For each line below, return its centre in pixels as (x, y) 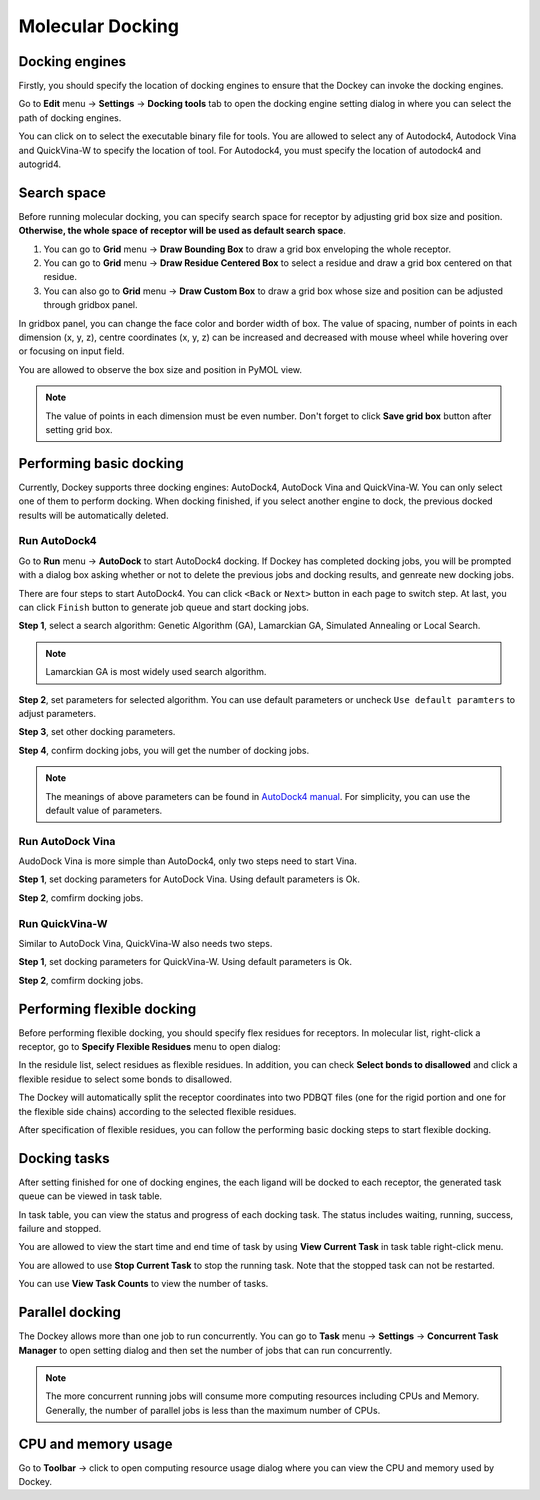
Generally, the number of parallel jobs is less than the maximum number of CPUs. (213, 1410)
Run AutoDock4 (57, 541)
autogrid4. (40, 164)
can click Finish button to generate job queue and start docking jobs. (164, 607)
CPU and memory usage (95, 1443)
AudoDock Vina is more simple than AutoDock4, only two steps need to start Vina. (187, 861)
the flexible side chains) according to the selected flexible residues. (157, 1111)
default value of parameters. (104, 810)
